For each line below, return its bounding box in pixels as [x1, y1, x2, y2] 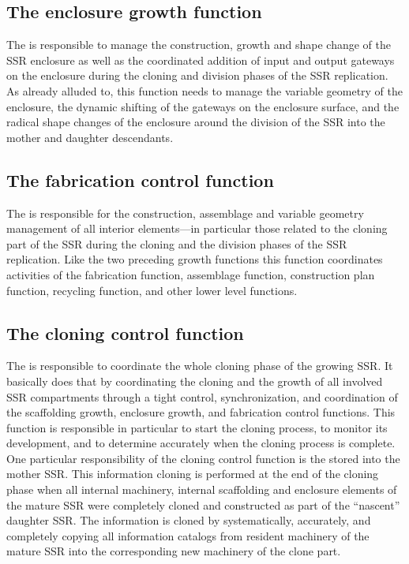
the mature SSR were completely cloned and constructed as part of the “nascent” [6, 496, 400, 513]
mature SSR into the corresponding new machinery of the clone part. [6, 543, 341, 559]
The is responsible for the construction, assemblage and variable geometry [6, 204, 364, 221]
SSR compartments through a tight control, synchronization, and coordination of [6, 388, 398, 405]
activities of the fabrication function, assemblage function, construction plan [6, 266, 375, 282]
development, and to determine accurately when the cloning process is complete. [6, 435, 396, 451]
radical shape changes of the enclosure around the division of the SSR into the [6, 114, 385, 130]
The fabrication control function [6, 167, 274, 192]
